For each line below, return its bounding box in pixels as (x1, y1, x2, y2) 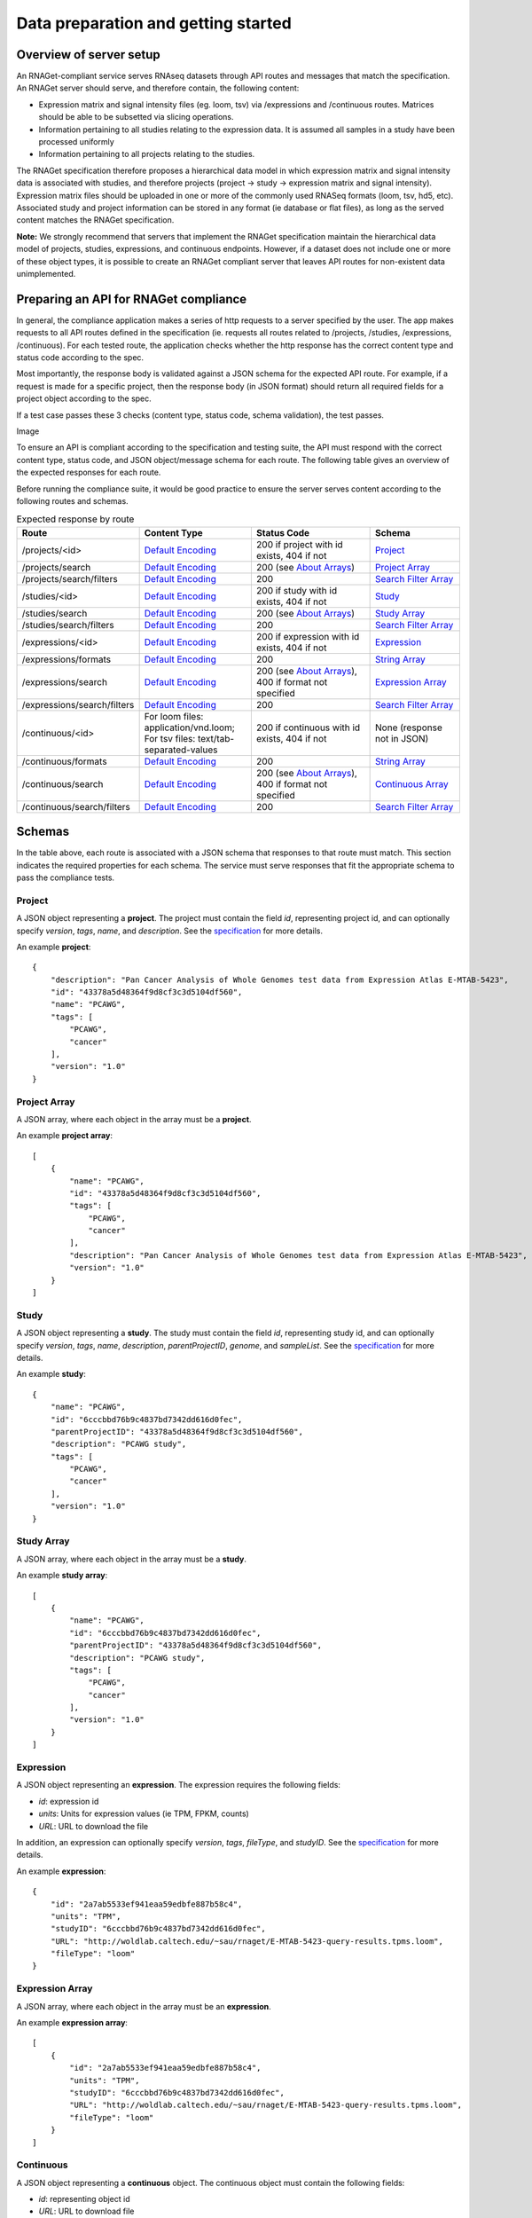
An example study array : (16, 1570, 108, 1581)
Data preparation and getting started (16, 13, 292, 33)
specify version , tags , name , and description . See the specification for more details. (16, 925, 324, 936)
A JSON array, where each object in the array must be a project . (16, 1113, 252, 1124)
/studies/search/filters (21, 618, 114, 631)
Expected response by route (16, 513, 135, 525)
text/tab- (197, 732, 235, 744)
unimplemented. (16, 268, 76, 279)
